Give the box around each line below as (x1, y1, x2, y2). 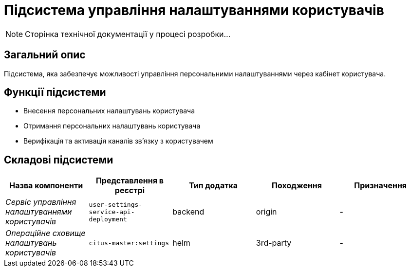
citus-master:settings (89, 239, 169, 247)
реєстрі (114, 185, 145, 196)
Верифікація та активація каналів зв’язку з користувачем (23, 137, 213, 145)
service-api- (89, 208, 135, 216)
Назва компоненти (9, 181, 83, 191)
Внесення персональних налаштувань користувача (23, 107, 195, 115)
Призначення (354, 181, 407, 191)
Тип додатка (188, 181, 238, 191)
